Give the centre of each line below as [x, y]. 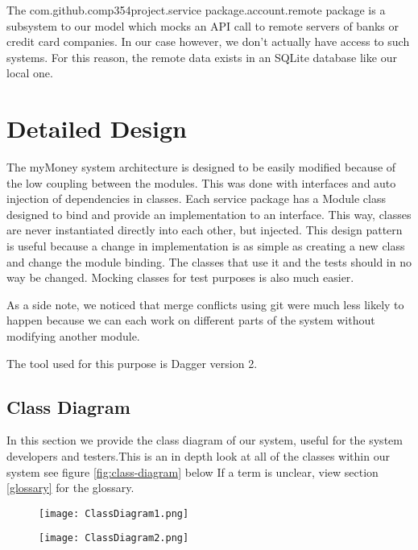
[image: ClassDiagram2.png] [114, 538]
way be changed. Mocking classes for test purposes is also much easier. [180, 277]
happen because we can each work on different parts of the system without [191, 320]
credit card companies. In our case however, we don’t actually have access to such [208, 41]
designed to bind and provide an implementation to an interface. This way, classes [209, 214]
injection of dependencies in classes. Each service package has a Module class [196, 198]
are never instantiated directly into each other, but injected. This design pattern [205, 230]
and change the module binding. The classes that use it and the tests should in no [209, 261]
